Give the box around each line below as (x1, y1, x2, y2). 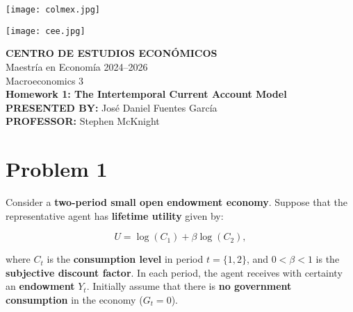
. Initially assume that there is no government (86, 279, 292, 293)
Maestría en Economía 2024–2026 (6, 59, 148, 73)
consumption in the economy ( (6, 292, 143, 306)
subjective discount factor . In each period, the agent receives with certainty (6, 265, 343, 279)
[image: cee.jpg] (6, 26, 85, 36)
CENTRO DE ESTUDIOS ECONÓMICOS (6, 46, 217, 60)
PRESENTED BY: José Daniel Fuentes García (6, 100, 217, 114)
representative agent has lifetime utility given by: (6, 208, 224, 223)
